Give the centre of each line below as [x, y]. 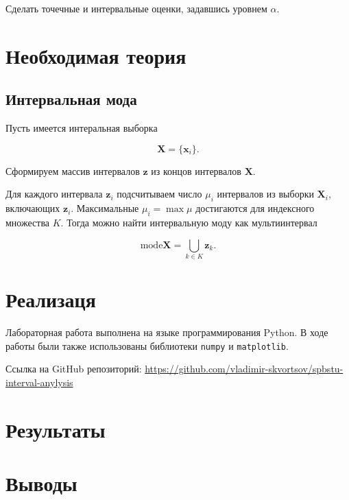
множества [28, 222]
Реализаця [51, 299]
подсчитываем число [159, 194]
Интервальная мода [71, 99]
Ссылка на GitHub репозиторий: [74, 369]
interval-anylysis [39, 382]
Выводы [41, 483]
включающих [33, 208]
